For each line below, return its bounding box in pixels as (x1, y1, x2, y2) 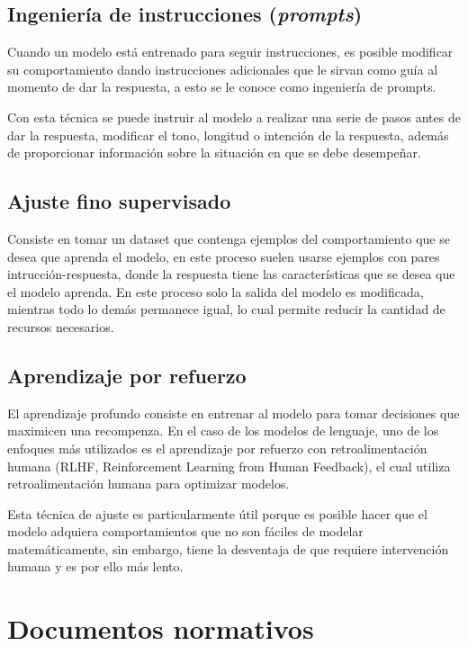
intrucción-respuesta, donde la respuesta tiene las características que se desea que (7, 265, 455, 283)
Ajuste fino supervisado (7, 187, 231, 215)
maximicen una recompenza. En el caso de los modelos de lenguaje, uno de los (7, 421, 439, 440)
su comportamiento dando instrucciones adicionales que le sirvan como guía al (7, 59, 438, 78)
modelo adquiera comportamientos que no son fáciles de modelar (7, 522, 364, 541)
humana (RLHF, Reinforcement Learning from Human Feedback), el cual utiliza (7, 456, 451, 475)
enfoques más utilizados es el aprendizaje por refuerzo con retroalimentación (7, 438, 427, 457)
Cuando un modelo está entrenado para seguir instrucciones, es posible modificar (7, 42, 454, 61)
